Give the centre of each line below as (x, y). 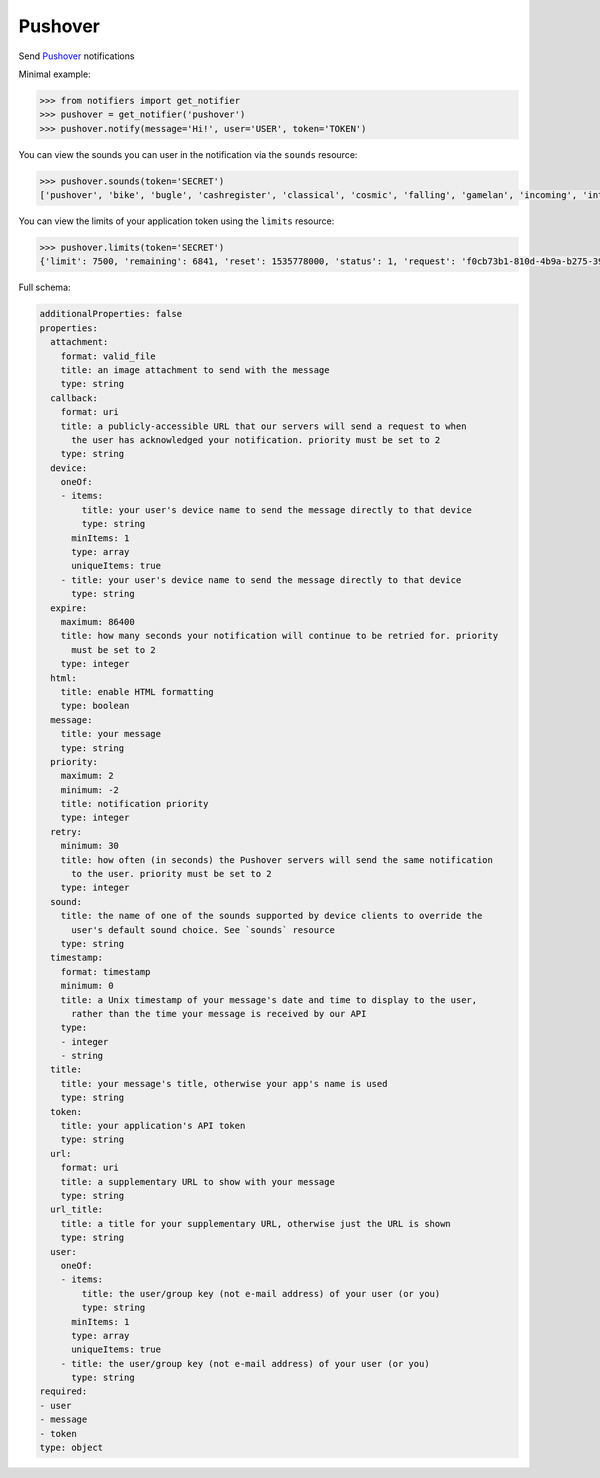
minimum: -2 (90, 789)
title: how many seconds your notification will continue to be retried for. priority (279, 636)
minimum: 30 (90, 846)
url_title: (77, 1209)
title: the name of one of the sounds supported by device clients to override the (271, 916)
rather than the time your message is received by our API (219, 1013)
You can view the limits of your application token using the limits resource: (176, 221)
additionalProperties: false (111, 314)
